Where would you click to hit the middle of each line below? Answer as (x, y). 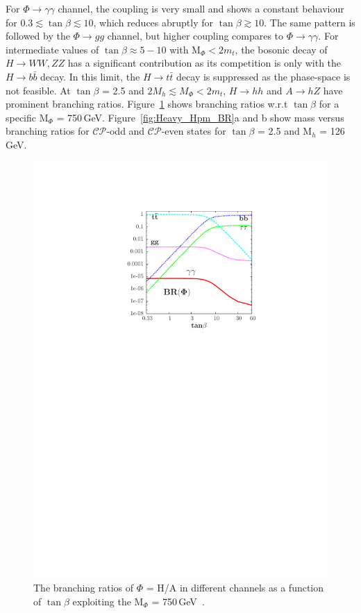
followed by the (38, 36)
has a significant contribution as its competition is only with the (204, 63)
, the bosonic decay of (281, 49)
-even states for (194, 131)
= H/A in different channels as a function (235, 588)
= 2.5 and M (285, 131)
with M (185, 49)
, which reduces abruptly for (153, 22)
